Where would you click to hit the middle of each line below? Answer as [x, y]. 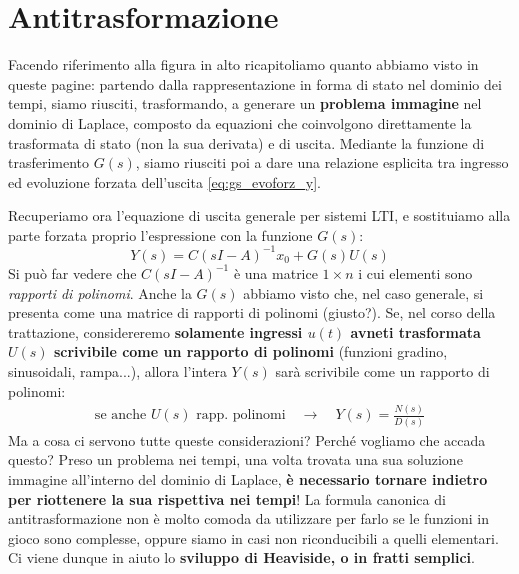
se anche [120, 415]
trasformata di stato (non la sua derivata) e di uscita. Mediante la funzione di [246, 142]
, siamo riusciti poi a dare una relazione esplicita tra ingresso [322, 162]
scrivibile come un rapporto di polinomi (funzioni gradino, [250, 351]
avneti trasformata [415, 331]
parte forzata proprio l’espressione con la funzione [160, 234]
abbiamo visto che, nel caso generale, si [363, 292]
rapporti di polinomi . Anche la [100, 292]
